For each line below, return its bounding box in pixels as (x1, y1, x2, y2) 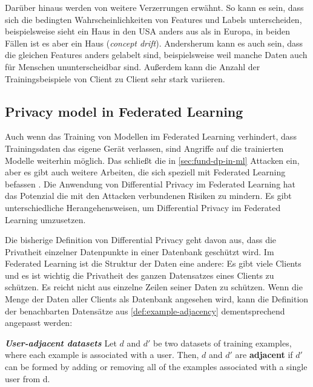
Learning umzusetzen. (5, 213, 86, 226)
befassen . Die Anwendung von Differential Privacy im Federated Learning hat (5, 177, 296, 190)
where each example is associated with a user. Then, (5, 348, 199, 361)
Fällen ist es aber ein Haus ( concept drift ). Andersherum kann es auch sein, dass (5, 36, 303, 49)
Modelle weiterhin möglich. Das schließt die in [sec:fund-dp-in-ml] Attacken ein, (5, 154, 300, 166)
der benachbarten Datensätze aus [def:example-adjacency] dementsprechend (5, 304, 285, 317)
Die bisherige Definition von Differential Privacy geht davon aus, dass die (5, 233, 277, 246)
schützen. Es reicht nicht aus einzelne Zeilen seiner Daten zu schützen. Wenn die (5, 281, 303, 293)
